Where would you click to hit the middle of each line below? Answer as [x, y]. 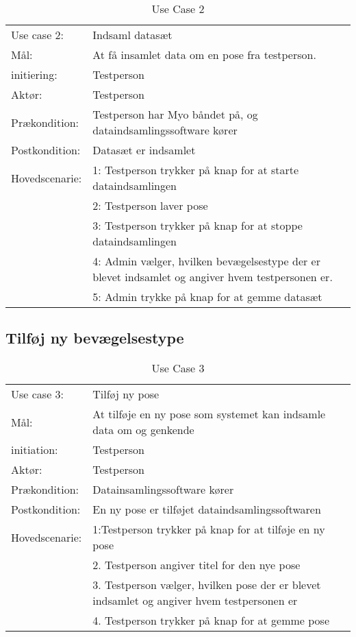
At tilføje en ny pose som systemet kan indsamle [209, 414]
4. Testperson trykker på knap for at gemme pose [211, 621]
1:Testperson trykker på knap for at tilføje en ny [209, 529]
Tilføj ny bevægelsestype [95, 338]
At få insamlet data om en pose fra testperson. [204, 55]
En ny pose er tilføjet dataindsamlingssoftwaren [207, 509]
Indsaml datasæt [132, 35]
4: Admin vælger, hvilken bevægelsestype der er [206, 261]
